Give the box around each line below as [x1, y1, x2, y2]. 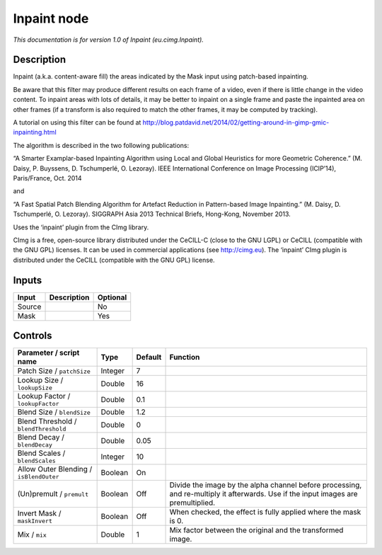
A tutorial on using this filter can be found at [13, 118, 141, 127]
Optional [97, 292, 127, 302]
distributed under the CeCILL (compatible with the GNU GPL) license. [13, 256, 215, 264]
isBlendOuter [17, 473, 59, 481]
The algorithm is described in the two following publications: [13, 141, 190, 149]
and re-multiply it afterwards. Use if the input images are [169, 489, 358, 499]
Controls [13, 330, 52, 342]
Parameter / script [17, 348, 80, 357]
